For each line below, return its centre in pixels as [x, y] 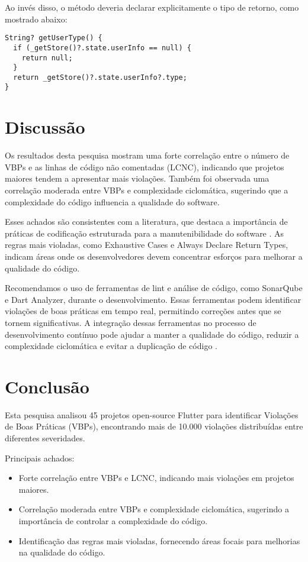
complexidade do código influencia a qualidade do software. [112, 201]
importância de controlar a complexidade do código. [113, 521]
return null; [47, 58]
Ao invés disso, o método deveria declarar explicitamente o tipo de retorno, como [152, 7]
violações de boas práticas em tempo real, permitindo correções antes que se [143, 311]
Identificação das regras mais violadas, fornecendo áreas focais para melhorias [159, 540]
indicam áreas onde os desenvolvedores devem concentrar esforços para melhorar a [154, 256]
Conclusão [47, 386]
